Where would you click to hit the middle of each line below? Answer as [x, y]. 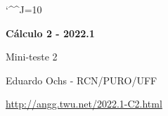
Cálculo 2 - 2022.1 [50, 33]
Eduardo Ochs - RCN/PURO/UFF [82, 80]
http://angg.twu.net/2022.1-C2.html [84, 104]
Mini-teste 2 [32, 57]
